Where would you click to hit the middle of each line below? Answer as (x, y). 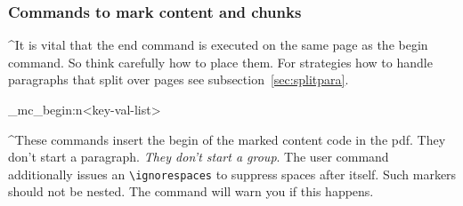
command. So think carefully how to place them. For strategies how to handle (220, 62)
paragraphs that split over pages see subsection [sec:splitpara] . (179, 79)
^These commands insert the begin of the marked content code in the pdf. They (227, 139)
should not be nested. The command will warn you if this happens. (191, 191)
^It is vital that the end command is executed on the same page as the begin (218, 45)
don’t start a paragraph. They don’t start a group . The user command (199, 157)
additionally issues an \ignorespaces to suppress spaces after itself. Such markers (232, 174)
